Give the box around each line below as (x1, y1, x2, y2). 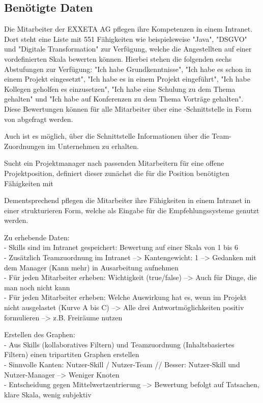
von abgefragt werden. (4, 113, 73, 124)
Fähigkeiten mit (4, 178, 53, 188)
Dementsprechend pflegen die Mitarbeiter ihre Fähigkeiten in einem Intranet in (4, 195, 251, 206)
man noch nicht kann (4, 282, 70, 292)
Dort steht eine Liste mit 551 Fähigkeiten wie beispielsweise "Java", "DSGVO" (4, 33, 247, 44)
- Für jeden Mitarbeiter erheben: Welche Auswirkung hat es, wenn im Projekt (4, 292, 247, 303)
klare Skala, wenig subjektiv (4, 389, 92, 399)
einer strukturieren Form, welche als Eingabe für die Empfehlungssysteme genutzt (4, 205, 259, 215)
